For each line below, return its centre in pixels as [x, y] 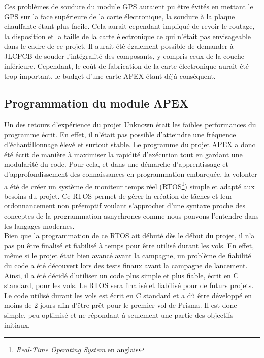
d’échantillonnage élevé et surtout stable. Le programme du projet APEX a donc [130, 144]
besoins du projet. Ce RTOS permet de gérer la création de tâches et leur [118, 195]
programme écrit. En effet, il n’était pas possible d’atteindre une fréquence [120, 134]
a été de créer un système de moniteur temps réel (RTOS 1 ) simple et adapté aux [129, 185]
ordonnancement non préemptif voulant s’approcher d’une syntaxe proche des [125, 206]
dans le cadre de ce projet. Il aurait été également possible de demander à [119, 46]
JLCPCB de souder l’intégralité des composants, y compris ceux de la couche [124, 56]
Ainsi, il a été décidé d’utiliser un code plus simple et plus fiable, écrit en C [121, 275]
